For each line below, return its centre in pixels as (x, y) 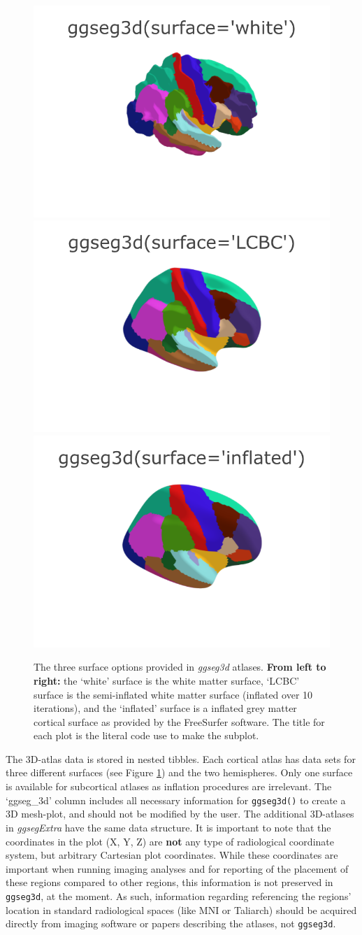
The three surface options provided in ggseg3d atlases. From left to (180, 667)
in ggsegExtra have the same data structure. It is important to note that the (168, 827)
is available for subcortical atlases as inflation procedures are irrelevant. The (169, 786)
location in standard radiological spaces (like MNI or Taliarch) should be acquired (181, 909)
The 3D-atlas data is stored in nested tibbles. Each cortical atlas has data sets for (181, 758)
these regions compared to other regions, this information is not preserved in (169, 882)
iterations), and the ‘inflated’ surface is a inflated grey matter (165, 708)
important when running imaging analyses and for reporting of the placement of (177, 868)
